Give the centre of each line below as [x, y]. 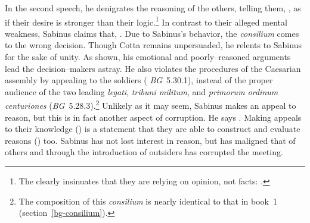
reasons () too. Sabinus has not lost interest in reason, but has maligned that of [150, 140]
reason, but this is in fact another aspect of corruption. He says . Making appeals [153, 117]
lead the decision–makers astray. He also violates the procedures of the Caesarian [153, 68]
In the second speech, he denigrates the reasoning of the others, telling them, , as [153, 8]
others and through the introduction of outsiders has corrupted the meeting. [144, 152]
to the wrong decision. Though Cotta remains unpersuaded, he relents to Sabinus [153, 45]
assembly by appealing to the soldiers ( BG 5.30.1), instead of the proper [139, 80]
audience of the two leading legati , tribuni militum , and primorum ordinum [142, 91]
